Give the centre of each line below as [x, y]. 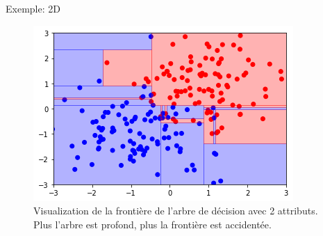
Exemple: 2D [33, 8]
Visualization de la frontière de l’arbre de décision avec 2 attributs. [176, 211]
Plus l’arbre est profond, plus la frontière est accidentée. [152, 224]
